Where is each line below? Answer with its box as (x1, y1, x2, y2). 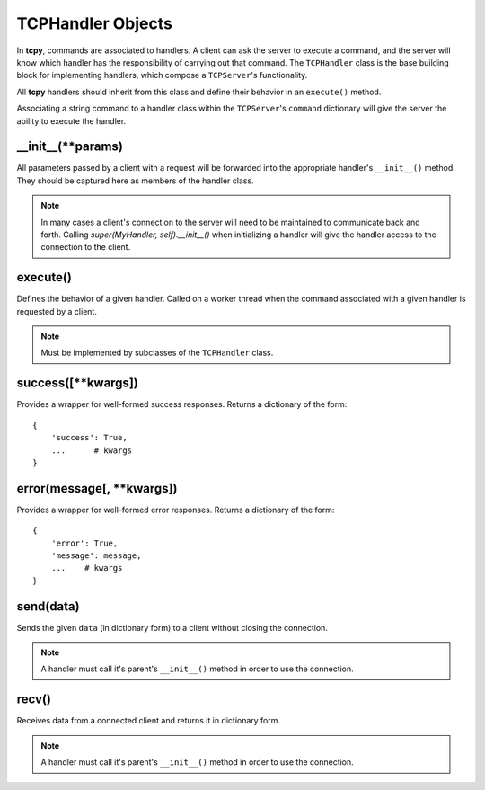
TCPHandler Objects (16, 13, 172, 33)
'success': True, (50, 432, 128, 443)
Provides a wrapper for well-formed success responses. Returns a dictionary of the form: (16, 399, 348, 410)
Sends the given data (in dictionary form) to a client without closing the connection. (16, 622, 328, 633)
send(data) (16, 599, 80, 614)
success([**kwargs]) (16, 376, 138, 391)
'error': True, (50, 537, 119, 548)
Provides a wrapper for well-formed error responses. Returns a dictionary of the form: (16, 504, 335, 515)
